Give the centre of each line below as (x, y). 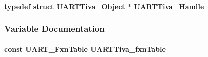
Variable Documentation (54, 29)
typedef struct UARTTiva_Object (65, 6)
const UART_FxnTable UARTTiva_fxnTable (85, 49)
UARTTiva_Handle (169, 6)
